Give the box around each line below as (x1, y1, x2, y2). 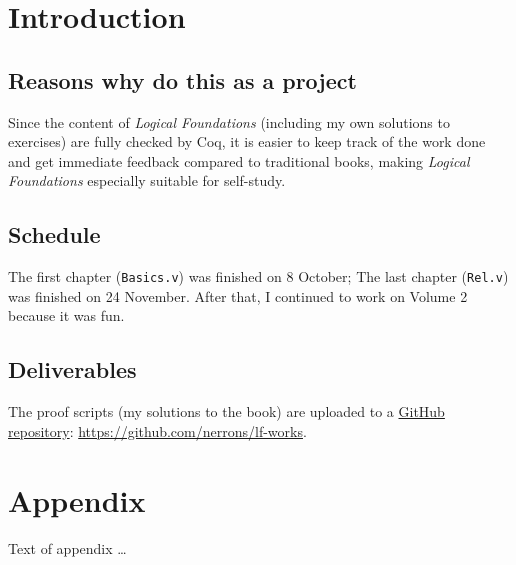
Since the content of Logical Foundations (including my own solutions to (8, 111, 450, 132)
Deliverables (8, 354, 137, 385)
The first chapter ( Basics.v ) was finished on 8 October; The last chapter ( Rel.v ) (8, 266, 509, 287)
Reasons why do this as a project (8, 64, 357, 95)
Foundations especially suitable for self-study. (8, 170, 286, 191)
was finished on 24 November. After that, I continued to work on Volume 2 (8, 285, 468, 306)
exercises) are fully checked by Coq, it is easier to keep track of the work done (8, 131, 486, 152)
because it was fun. (8, 305, 125, 326)
